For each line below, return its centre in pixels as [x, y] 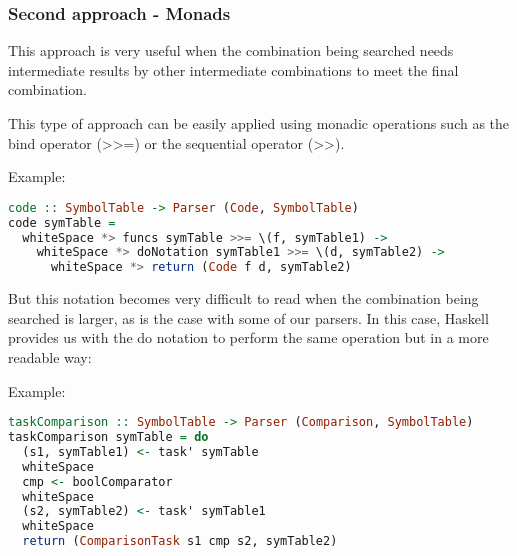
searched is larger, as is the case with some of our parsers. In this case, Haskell [248, 317]
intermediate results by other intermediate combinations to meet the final [233, 69]
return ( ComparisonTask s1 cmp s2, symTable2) [180, 541]
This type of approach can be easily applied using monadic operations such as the [259, 123]
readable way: [50, 356]
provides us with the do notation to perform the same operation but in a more [248, 337]
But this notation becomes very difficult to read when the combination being [243, 298]
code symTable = [62, 222]
